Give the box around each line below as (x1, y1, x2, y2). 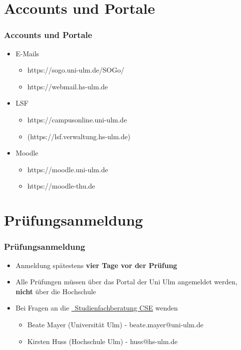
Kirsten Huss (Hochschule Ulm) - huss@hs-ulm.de (27, 336, 178, 346)
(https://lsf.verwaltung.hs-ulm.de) (27, 131, 130, 141)
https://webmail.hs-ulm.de (27, 81, 108, 91)
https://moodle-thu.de (27, 181, 95, 191)
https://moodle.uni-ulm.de (27, 164, 108, 174)
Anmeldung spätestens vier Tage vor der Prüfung (15, 260, 177, 270)
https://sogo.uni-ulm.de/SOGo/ (27, 65, 124, 75)
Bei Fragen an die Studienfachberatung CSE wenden (15, 303, 178, 313)
